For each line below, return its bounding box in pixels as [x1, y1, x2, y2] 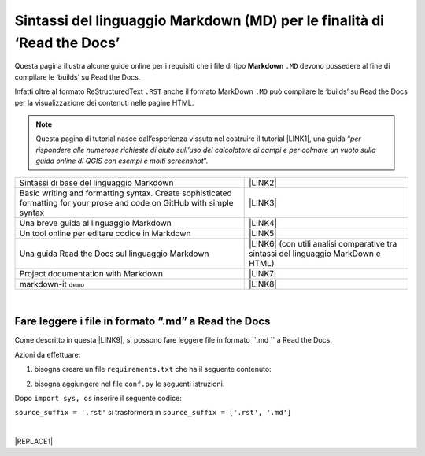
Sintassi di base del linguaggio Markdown [19, 177, 174, 188]
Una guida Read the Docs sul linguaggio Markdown [19, 248, 209, 259]
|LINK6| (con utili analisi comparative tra [248, 239, 397, 250]
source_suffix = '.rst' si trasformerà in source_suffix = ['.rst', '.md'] [14, 408, 292, 417]
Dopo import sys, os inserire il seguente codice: [14, 393, 183, 402]
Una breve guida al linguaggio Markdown [19, 217, 172, 228]
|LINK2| [248, 177, 277, 188]
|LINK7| [248, 269, 277, 280]
